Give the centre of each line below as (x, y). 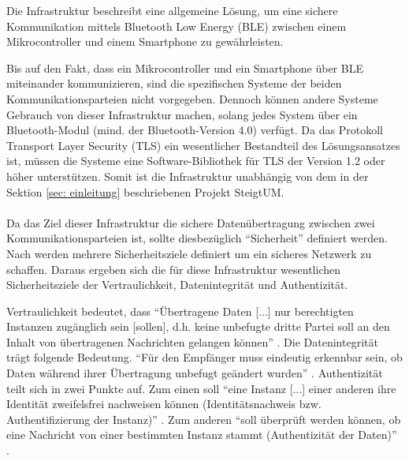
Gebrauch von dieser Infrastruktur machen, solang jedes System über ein (182, 114)
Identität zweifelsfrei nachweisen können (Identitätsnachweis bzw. (164, 404)
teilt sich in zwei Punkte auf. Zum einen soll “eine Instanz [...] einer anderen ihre (201, 388)
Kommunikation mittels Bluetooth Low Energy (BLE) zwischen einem (177, 26)
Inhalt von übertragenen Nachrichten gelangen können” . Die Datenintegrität (192, 341)
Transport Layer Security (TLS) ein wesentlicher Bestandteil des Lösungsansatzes (203, 145)
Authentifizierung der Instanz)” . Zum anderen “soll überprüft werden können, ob (204, 419)
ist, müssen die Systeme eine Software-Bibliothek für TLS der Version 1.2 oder (196, 161)
